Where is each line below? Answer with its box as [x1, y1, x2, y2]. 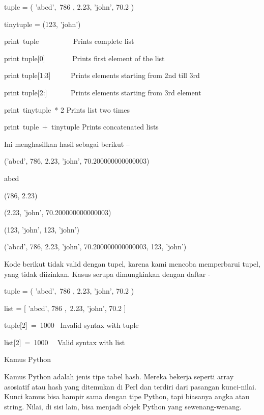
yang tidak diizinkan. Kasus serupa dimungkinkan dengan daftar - [4, 268, 211, 279]
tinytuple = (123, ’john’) [4, 18, 81, 29]
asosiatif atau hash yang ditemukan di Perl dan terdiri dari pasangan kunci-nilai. [4, 381, 256, 392]
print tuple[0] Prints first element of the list [4, 53, 165, 63]
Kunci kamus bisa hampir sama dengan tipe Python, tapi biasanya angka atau [4, 391, 250, 402]
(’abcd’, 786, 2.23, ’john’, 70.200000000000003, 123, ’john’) [4, 241, 187, 252]
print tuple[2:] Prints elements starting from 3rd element [4, 87, 201, 97]
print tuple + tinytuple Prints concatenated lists [4, 121, 159, 132]
